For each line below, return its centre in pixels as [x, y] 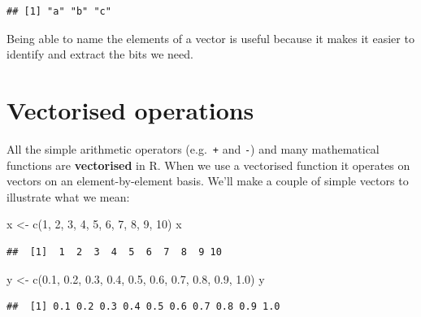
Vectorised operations [130, 109]
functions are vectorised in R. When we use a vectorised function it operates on [208, 165]
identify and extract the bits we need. [100, 54]
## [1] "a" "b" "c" [59, 11]
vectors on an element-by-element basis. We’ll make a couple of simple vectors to [208, 181]
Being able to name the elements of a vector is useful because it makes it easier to [210, 38]
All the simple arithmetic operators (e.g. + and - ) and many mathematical [193, 148]
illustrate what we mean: [68, 196]
